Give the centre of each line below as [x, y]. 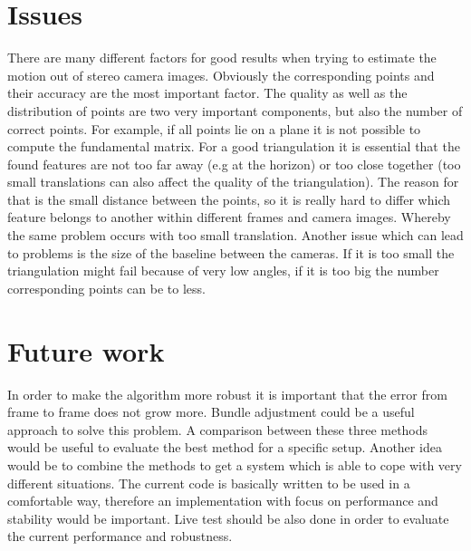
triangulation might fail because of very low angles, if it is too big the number [223, 271]
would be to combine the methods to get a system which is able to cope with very [235, 464]
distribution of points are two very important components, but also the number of [235, 110]
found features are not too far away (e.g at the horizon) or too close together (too [234, 164]
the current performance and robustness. [120, 536]
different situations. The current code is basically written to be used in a [209, 483]
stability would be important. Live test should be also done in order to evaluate [228, 518]
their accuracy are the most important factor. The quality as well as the [207, 93]
